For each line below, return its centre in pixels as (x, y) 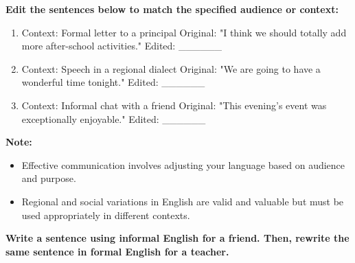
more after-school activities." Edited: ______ (122, 46)
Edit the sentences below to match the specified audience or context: (172, 9)
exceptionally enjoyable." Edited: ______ (114, 118)
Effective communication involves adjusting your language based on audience (183, 164)
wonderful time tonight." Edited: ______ (113, 82)
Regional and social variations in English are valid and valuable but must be (183, 201)
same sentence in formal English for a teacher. (117, 251)
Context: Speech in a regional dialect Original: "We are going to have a (171, 68)
